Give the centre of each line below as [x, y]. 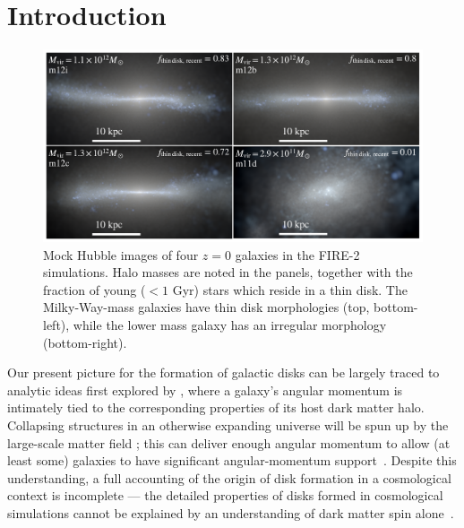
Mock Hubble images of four [121, 254]
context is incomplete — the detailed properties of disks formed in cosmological [225, 495]
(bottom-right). [85, 342]
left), [56, 324]
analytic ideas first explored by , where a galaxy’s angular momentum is [205, 390]
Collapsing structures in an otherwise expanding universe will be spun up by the [228, 424]
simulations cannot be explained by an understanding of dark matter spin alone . [231, 512]
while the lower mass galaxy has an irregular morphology [230, 324]
